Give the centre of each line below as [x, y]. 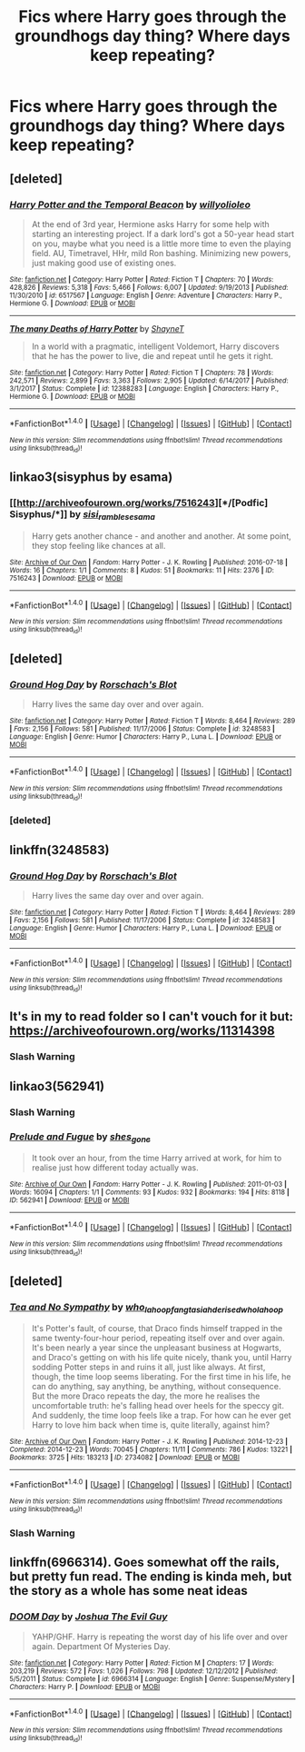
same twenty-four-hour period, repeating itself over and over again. [158, 1339]
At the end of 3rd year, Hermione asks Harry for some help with [150, 224]
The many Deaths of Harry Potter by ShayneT [97, 328]
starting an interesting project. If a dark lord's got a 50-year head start [163, 234]
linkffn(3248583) [59, 850]
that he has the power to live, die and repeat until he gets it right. [152, 355]
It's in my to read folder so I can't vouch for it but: [151, 1016]
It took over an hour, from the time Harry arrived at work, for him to [157, 1158]
